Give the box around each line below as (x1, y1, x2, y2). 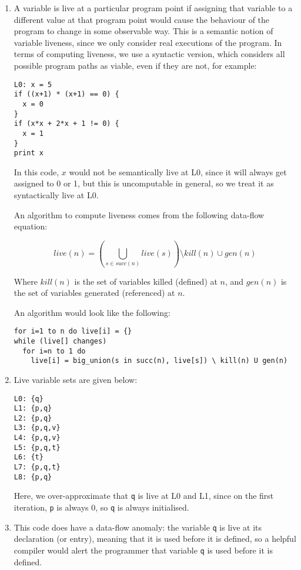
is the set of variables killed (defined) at (74, 275, 218, 287)
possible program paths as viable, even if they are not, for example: (14, 59, 257, 71)
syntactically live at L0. (14, 189, 99, 201)
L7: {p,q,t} (14, 463, 61, 472)
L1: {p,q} (14, 404, 52, 413)
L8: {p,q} (14, 472, 52, 481)
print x (14, 149, 44, 158)
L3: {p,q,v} (14, 424, 61, 432)
